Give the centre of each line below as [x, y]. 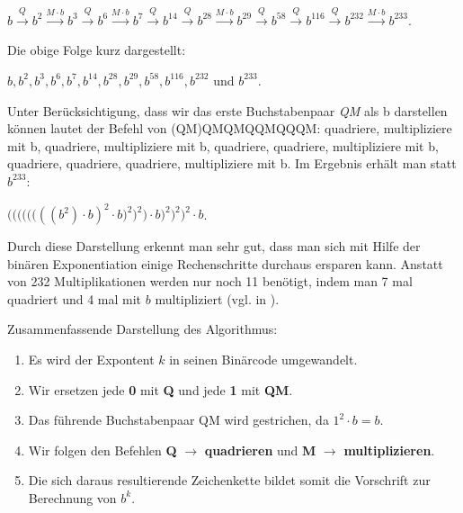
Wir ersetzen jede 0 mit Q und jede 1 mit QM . [160, 389]
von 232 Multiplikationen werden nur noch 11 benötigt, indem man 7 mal [210, 281]
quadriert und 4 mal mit [75, 298]
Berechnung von [72, 497]
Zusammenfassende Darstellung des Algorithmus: [142, 329]
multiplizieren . [389, 450]
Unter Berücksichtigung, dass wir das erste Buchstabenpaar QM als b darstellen [227, 110]
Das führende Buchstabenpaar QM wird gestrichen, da [178, 420]
